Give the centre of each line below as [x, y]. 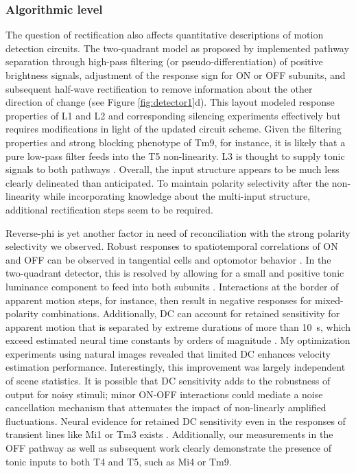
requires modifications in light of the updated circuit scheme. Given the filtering [174, 129]
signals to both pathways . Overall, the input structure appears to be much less [173, 169]
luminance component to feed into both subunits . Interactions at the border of [172, 286]
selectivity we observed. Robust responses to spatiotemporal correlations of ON [172, 246]
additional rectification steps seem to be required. [109, 209]
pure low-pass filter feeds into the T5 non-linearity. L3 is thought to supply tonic [175, 155]
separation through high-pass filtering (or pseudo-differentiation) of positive [164, 61]
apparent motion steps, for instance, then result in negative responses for [159, 300]
